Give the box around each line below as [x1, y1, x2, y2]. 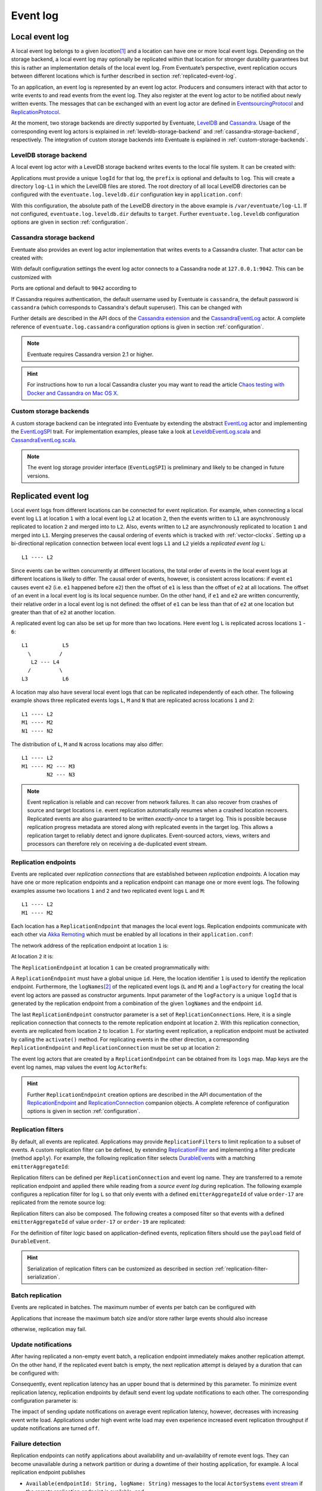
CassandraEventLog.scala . [11, 436, 77, 444]
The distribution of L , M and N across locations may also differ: [11, 741, 164, 748]
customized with [11, 273, 52, 280]
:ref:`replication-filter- [215, 1265, 268, 1272]
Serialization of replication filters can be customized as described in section [27, 1265, 214, 1272]
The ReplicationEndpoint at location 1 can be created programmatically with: [11, 964, 210, 971]
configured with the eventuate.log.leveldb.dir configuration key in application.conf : [11, 191, 243, 198]
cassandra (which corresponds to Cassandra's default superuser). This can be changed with [11, 304, 242, 311]
